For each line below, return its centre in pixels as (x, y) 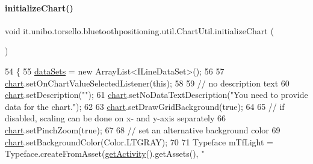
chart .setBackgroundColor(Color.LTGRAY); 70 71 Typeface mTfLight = (139, 141)
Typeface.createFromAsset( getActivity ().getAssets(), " (105, 153)
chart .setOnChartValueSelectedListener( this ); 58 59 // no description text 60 (147, 83)
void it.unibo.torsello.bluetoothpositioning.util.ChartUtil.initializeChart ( (139, 30)
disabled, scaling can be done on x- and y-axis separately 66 (116, 118)
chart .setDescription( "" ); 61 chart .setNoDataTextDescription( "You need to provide (156, 95)
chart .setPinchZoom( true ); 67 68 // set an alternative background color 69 (143, 129)
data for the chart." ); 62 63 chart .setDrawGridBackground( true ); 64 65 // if (145, 106)
